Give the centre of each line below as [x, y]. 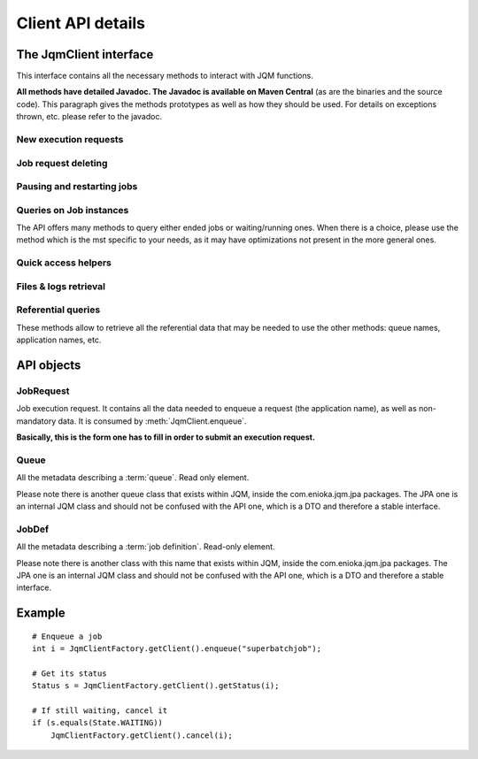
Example [41, 613]
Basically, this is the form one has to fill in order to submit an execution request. [166, 437]
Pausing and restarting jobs [77, 187]
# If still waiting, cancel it [100, 711]
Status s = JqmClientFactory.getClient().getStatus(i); [156, 686]
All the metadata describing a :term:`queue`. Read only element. [133, 478]
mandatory [36, 421]
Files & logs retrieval [61, 286]
